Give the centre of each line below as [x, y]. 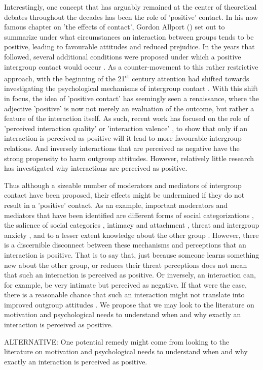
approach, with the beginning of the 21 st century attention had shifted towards [127, 78]
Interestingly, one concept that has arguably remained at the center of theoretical [130, 7]
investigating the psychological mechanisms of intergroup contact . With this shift [131, 88]
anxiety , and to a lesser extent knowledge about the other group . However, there [131, 235]
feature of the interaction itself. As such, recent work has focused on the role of [127, 118]
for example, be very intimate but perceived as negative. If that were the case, [125, 284]
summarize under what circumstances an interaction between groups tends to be [129, 36]
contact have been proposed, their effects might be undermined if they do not [124, 195]
